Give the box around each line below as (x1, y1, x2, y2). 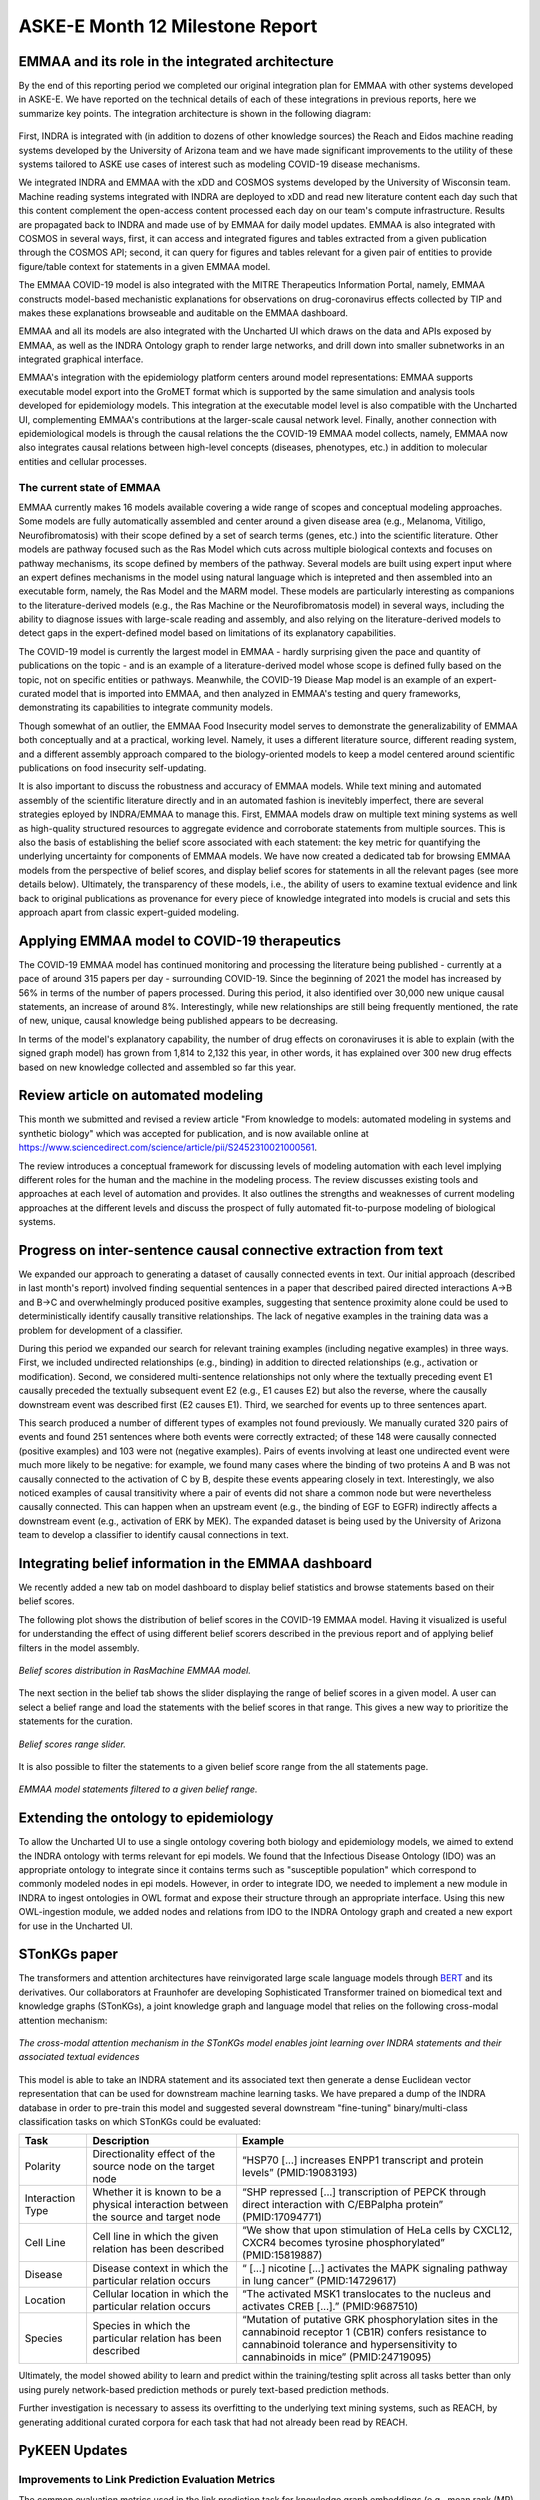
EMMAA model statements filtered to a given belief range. (18, 1783, 258, 1795)
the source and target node (92, 2210, 221, 2224)
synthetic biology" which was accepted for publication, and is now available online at (18, 1127, 369, 1139)
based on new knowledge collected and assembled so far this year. (18, 1061, 297, 1073)
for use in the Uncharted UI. (18, 1920, 134, 1932)
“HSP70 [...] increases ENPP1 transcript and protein (241, 2153, 484, 2167)
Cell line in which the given (92, 2230, 219, 2244)
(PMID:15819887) (241, 2248, 323, 2262)
